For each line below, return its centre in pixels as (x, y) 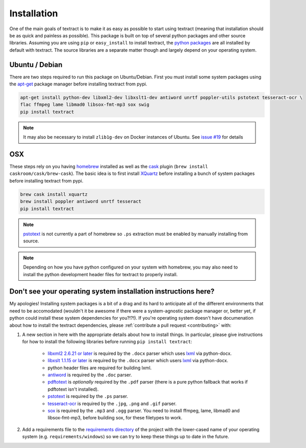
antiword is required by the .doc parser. (90, 375)
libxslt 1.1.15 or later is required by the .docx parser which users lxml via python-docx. (138, 361)
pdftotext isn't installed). (73, 389)
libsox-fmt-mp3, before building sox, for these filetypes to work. (115, 418)
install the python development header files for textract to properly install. (100, 274)
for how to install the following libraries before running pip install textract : (107, 342)
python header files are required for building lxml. (100, 368)
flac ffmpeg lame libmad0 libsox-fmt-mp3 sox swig (85, 105)
